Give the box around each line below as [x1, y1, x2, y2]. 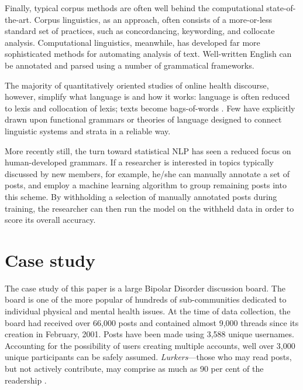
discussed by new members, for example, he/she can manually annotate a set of [5, 167, 290, 179]
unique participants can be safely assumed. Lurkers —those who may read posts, [5, 351, 292, 363]
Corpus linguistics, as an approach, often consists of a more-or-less [34, 13, 273, 25]
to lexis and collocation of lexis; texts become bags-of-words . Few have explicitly [5, 101, 295, 114]
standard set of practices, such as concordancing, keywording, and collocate [5, 25, 275, 37]
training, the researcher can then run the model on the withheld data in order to [5, 202, 294, 214]
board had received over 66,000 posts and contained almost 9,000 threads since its [5, 316, 299, 328]
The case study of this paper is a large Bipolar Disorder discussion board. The [5, 282, 285, 294]
